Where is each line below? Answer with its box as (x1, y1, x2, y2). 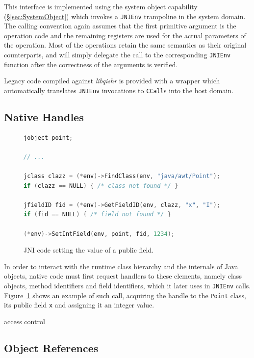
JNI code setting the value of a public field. (24, 245, 154, 255)
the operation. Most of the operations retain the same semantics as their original (4, 40, 247, 50)
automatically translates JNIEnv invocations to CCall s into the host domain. (4, 85, 234, 95)
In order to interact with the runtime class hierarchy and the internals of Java (4, 261, 238, 271)
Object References (4, 340, 99, 355)
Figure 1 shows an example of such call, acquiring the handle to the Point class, (4, 290, 246, 300)
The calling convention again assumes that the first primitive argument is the (4, 21, 236, 31)
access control (4, 316, 45, 327)
